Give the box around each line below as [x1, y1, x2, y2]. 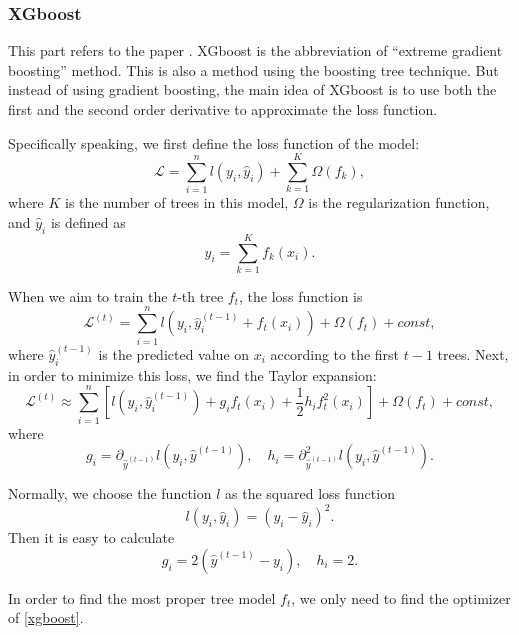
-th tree [177, 285, 224, 306]
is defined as [50, 211, 126, 232]
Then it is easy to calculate [8, 527, 175, 548]
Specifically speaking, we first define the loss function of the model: [8, 132, 420, 153]
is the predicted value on [98, 343, 250, 364]
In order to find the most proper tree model [8, 587, 276, 608]
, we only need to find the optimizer [291, 587, 511, 608]
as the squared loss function [225, 483, 395, 504]
